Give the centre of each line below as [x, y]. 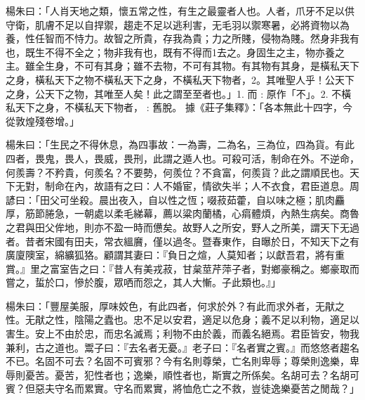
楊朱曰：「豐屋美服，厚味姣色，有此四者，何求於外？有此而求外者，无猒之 [175, 305]
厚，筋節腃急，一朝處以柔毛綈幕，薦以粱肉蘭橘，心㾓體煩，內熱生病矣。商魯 [182, 213]
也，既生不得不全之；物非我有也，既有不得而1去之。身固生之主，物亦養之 [175, 52]
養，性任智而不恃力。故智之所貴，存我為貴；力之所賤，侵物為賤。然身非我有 [182, 38]
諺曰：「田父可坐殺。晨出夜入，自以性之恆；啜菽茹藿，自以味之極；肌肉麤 [175, 199]
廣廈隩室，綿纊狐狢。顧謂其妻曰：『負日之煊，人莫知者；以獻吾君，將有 [170, 255]
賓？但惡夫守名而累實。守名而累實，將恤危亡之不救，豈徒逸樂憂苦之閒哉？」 [182, 388]
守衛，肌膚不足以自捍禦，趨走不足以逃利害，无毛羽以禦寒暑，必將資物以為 [178, 24]
